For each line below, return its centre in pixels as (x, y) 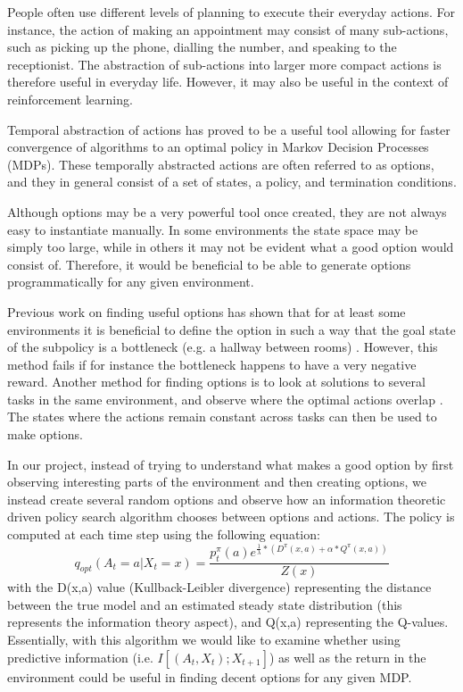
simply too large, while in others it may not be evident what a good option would (231, 247)
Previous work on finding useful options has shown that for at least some (207, 311)
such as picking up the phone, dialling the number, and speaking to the (202, 47)
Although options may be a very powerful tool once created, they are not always (227, 211)
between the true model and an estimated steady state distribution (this (205, 604)
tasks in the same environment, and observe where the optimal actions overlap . (225, 399)
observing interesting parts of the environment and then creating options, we (217, 482)
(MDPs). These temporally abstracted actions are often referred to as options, (221, 164)
